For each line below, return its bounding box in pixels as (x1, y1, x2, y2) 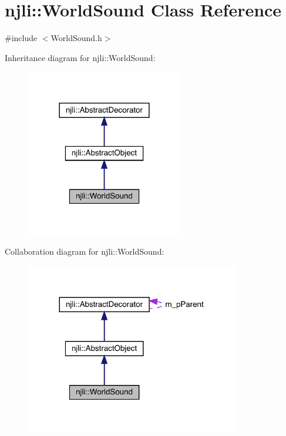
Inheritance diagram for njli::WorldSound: (5, 51, 156, 63)
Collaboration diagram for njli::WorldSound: (5, 245, 164, 258)
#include (5, 32, 38, 44)
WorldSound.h (51, 32, 102, 44)
